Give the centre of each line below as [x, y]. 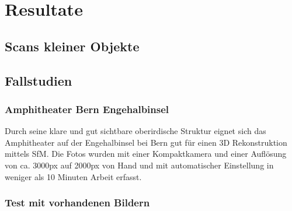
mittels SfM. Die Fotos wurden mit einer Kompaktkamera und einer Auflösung [146, 154]
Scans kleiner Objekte [72, 46]
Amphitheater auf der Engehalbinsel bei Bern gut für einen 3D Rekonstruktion [146, 142]
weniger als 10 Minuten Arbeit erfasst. [73, 176]
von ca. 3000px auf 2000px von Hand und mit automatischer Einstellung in [139, 165]
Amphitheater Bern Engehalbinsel [87, 109]
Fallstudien [39, 80]
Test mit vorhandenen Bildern [77, 203]
